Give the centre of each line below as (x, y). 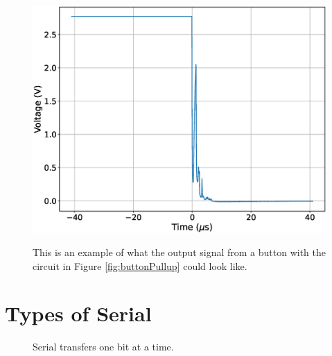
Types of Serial (78, 313)
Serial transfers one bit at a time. (103, 347)
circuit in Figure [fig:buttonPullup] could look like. (140, 265)
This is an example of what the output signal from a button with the (180, 252)
